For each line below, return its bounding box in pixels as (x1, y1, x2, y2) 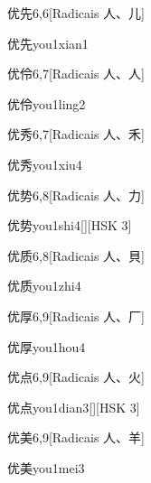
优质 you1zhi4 (7, 276, 81, 295)
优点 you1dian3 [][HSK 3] (7, 397, 140, 416)
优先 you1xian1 (7, 33, 89, 52)
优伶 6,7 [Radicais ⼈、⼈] (7, 64, 145, 83)
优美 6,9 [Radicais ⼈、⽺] (7, 428, 145, 447)
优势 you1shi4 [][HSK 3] (7, 216, 132, 235)
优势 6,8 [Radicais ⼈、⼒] (7, 185, 145, 204)
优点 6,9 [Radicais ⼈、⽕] (7, 367, 145, 386)
